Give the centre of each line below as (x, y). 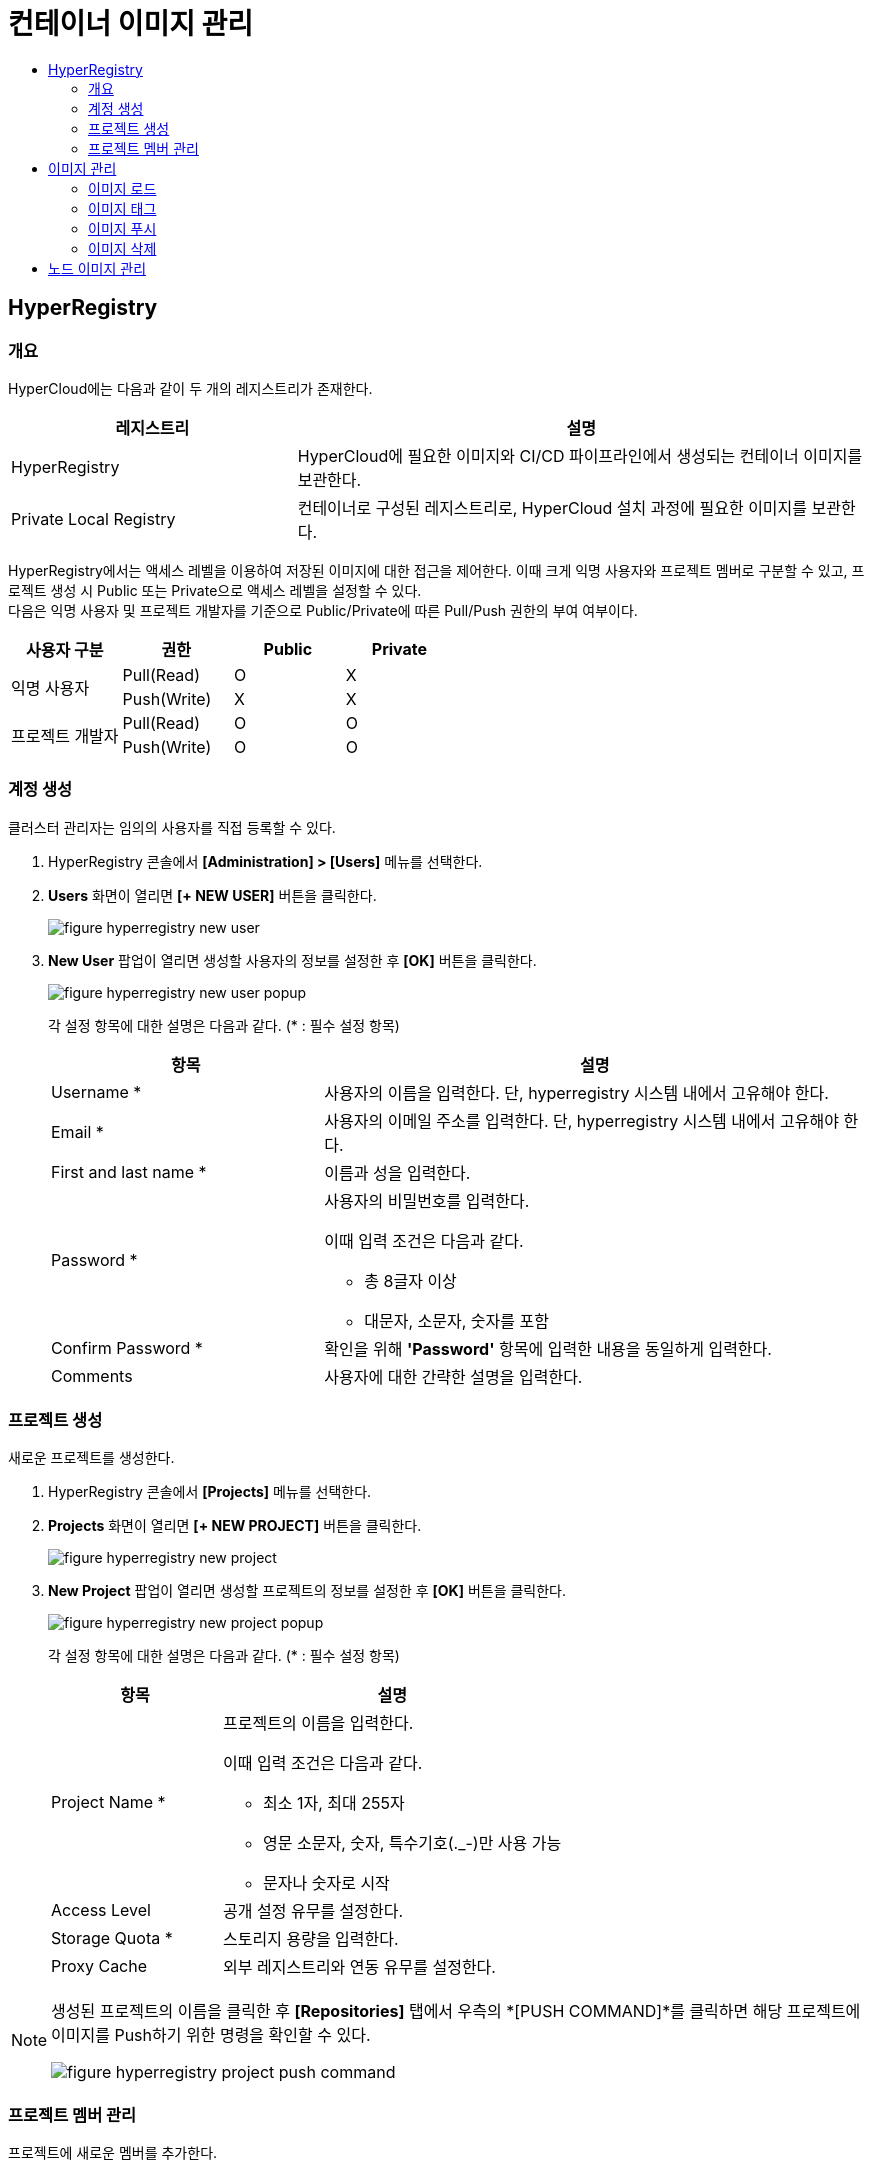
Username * (96, 1091)
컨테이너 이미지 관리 (131, 24)
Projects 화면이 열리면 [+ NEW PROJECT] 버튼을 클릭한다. (235, 1526)
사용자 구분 (65, 649)
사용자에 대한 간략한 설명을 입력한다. (453, 1376)
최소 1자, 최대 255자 (334, 1803)
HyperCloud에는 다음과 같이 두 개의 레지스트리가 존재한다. (190, 388)
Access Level (101, 1910)
